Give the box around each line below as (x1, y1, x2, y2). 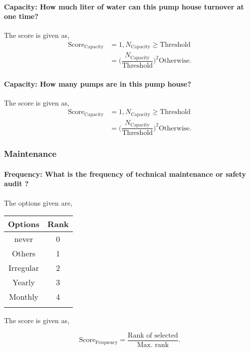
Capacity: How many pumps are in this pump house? (4, 78, 192, 89)
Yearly (12, 276, 35, 288)
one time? (4, 11, 38, 21)
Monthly (8, 291, 39, 303)
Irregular (8, 262, 39, 274)
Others (11, 247, 36, 259)
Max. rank (137, 341, 169, 349)
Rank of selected (128, 332, 178, 339)
